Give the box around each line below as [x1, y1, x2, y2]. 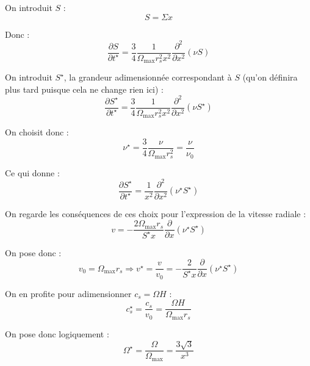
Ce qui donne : [5, 166, 60, 179]
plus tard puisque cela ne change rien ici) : [5, 82, 164, 95]
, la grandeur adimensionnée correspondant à [63, 71, 232, 84]
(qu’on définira [242, 71, 298, 84]
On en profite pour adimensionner [5, 287, 132, 300]
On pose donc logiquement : [5, 327, 109, 340]
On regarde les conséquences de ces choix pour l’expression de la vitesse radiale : [5, 207, 306, 220]
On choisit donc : [5, 126, 69, 138]
